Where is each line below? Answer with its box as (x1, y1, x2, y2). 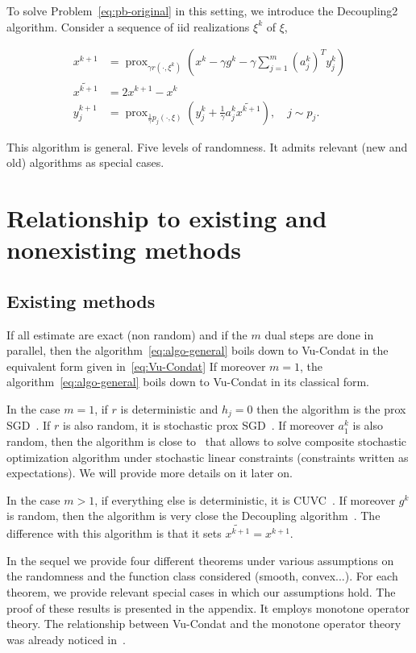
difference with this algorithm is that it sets (6, 525, 222, 542)
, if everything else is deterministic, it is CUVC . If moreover (94, 491, 396, 508)
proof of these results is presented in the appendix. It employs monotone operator (6, 599, 410, 616)
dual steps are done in (264, 326, 374, 343)
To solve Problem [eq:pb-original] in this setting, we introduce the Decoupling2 (6, 2, 398, 19)
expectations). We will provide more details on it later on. (6, 464, 293, 481)
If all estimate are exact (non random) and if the (6, 326, 248, 343)
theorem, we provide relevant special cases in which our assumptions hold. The (6, 584, 396, 600)
